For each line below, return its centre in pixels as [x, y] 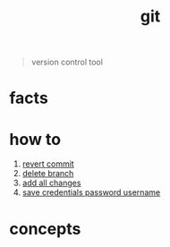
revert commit [48, 164]
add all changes [51, 183]
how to [35, 139]
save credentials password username [91, 192]
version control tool [67, 62]
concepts [45, 229]
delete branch [48, 174]
